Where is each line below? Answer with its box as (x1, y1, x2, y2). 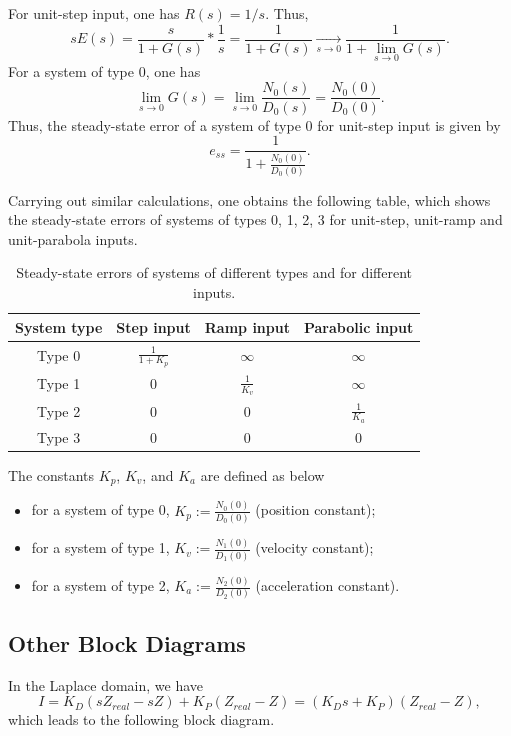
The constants (8, 465, 95, 486)
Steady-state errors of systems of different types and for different (16, 262, 413, 283)
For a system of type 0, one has (8, 60, 201, 81)
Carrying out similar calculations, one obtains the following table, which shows (8, 189, 491, 210)
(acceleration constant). (255, 575, 400, 596)
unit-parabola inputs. (8, 228, 138, 249)
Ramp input (204, 316, 290, 337)
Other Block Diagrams (8, 627, 246, 658)
